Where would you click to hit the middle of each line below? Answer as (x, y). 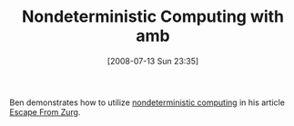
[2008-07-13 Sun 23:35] (153, 61)
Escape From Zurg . (45, 111)
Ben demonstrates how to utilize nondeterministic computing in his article (147, 102)
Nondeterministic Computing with (153, 17)
